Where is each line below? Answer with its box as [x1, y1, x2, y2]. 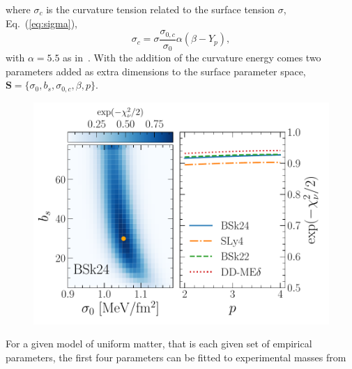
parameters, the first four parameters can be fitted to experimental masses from [6, 349, 346, 364]
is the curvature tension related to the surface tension [46, 2, 275, 16]
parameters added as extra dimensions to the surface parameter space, [6, 63, 306, 78]
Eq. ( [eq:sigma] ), [6, 15, 77, 30]
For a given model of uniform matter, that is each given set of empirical [6, 336, 312, 351]
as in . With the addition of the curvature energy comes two [63, 50, 321, 65]
